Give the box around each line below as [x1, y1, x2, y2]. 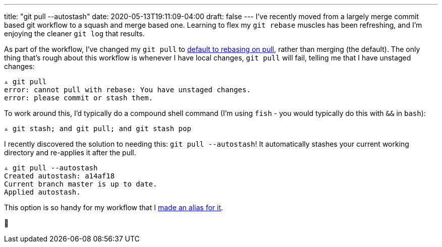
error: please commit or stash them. [4, 94, 153, 102]
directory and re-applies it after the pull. [4, 148, 136, 157]
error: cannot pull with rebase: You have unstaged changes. [4, 86, 251, 94]
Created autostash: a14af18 [4, 172, 115, 180]
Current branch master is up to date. [4, 180, 157, 188]
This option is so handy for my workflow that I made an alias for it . [4, 203, 224, 212]
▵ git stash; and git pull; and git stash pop [4, 125, 191, 133]
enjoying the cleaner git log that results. [4, 29, 145, 38]
